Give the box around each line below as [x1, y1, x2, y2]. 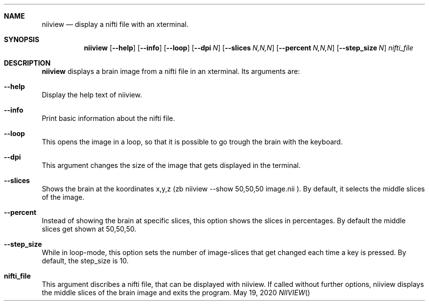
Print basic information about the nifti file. [42, 114, 175, 122]
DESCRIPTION [4, 59, 51, 67]
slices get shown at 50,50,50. [42, 225, 137, 233]
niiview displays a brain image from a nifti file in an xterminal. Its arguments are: [42, 67, 300, 75]
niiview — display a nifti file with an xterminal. [42, 20, 189, 28]
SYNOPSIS [4, 35, 40, 44]
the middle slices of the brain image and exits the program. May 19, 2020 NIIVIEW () [42, 288, 310, 297]
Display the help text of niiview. [42, 91, 142, 99]
